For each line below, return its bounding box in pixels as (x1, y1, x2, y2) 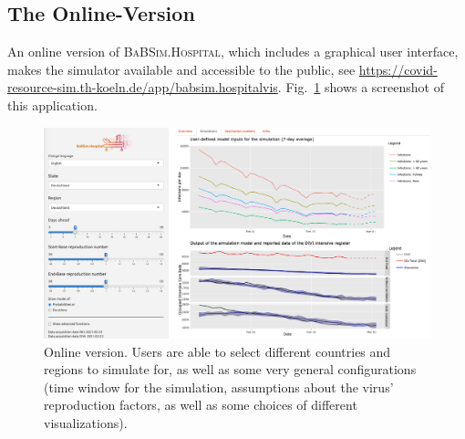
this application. (7, 95, 98, 114)
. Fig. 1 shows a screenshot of (277, 78, 444, 97)
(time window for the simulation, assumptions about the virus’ (44, 377, 394, 396)
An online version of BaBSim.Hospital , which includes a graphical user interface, (7, 42, 459, 61)
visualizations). (44, 413, 128, 432)
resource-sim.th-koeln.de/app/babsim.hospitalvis (7, 78, 278, 97)
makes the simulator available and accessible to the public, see (7, 59, 356, 78)
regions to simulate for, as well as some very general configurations (44, 360, 417, 379)
